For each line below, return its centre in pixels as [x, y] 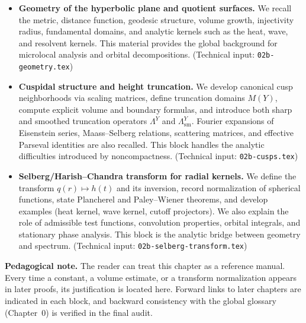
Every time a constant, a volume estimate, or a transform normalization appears [151, 277]
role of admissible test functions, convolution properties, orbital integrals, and [160, 222]
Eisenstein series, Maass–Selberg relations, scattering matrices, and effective [156, 133]
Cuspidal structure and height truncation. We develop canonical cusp [156, 86]
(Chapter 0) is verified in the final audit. [79, 312]
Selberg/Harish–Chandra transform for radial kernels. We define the [157, 175]
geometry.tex [44, 67]
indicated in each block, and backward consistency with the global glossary [141, 300]
